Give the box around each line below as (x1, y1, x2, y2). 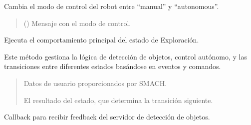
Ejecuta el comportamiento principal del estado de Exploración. (4, 34, 199, 45)
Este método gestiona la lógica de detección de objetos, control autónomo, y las (4, 51, 248, 61)
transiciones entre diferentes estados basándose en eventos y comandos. (4, 61, 221, 71)
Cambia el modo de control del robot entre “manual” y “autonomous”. (4, 1, 219, 11)
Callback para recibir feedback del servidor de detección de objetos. (4, 111, 210, 122)
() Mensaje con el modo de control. (23, 17, 131, 28)
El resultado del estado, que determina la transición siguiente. (23, 94, 213, 105)
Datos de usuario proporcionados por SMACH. (23, 77, 167, 88)
